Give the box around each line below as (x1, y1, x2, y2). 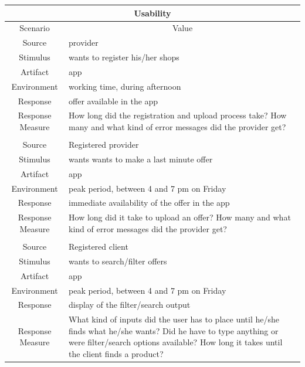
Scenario (19, 22, 50, 34)
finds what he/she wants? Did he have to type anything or (69, 324, 279, 337)
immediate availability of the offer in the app (69, 196, 230, 209)
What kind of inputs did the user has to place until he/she (69, 313, 279, 325)
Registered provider (69, 138, 139, 151)
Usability (134, 6, 171, 19)
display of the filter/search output (69, 298, 191, 311)
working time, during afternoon (69, 80, 181, 92)
